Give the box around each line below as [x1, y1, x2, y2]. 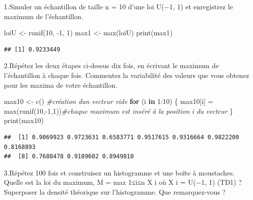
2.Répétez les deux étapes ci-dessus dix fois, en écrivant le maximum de [4, 60, 219, 71]
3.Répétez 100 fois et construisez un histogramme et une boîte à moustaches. [4, 167, 235, 177]
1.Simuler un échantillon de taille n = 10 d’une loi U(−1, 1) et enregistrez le [4, 1, 233, 11]
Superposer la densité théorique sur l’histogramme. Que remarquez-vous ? [4, 186, 226, 197]
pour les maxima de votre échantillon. [4, 79, 118, 90]
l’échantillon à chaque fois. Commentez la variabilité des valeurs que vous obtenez [4, 70, 250, 80]
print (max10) [4, 115, 44, 125]
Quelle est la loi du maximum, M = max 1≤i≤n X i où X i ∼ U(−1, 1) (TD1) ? [4, 177, 242, 187]
